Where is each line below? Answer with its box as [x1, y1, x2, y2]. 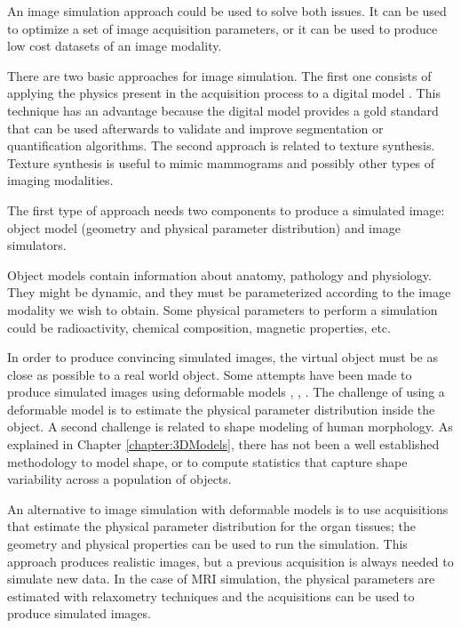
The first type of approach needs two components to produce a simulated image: [7, 200, 445, 219]
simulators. [7, 236, 67, 254]
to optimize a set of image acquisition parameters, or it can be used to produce [7, 19, 438, 37]
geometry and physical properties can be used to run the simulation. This [7, 535, 408, 553]
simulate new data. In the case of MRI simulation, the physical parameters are [7, 569, 435, 588]
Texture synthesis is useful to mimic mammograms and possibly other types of [7, 153, 435, 172]
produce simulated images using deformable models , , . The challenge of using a [7, 382, 445, 401]
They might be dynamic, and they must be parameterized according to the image [7, 283, 451, 302]
